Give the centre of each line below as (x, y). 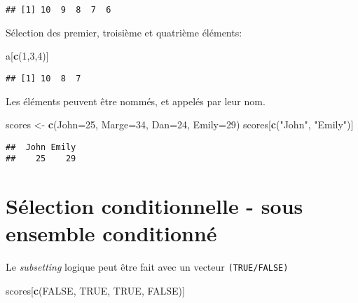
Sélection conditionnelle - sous (154, 206)
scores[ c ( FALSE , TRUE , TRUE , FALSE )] (95, 290)
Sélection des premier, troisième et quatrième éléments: (124, 32)
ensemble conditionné (111, 233)
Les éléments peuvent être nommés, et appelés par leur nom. (136, 101)
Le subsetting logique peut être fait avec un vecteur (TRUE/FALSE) (147, 267)
